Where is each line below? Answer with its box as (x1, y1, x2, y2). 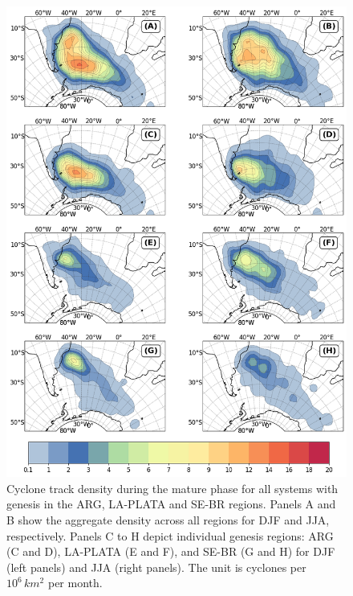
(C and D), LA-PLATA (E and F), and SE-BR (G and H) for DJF (6, 543, 335, 560)
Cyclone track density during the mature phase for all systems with (6, 479, 339, 496)
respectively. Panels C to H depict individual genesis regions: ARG (6, 527, 334, 544)
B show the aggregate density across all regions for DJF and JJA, (6, 511, 330, 528)
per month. (47, 574, 103, 591)
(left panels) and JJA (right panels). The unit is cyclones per (6, 558, 306, 575)
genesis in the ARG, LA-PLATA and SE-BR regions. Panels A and (6, 495, 336, 512)
